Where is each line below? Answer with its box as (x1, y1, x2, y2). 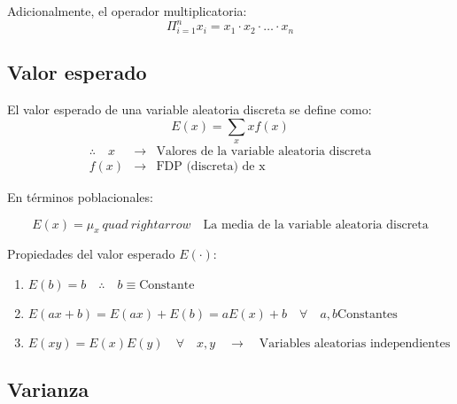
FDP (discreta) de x (156, 160, 266, 174)
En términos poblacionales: (7, 188, 153, 206)
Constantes (337, 308, 398, 322)
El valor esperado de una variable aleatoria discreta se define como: (7, 100, 372, 119)
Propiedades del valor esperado (7, 245, 175, 263)
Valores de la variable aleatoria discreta (156, 145, 372, 159)
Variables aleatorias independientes (259, 338, 451, 351)
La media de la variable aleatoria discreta (203, 218, 429, 231)
